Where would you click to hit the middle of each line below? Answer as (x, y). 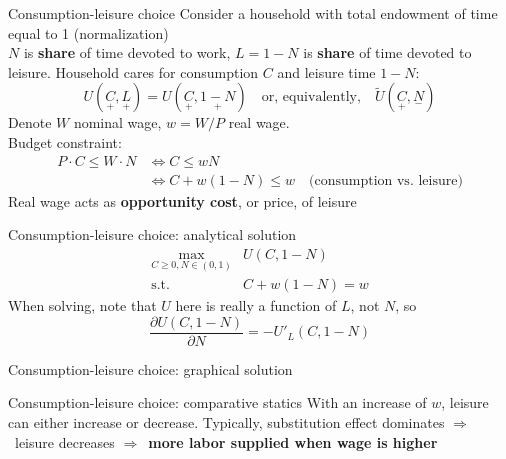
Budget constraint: (65, 141)
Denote (30, 122)
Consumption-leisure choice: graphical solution (150, 368)
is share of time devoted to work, (127, 52)
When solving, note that (82, 305)
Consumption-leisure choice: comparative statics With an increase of (217, 402)
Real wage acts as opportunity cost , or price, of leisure (182, 200)
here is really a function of (256, 305)
